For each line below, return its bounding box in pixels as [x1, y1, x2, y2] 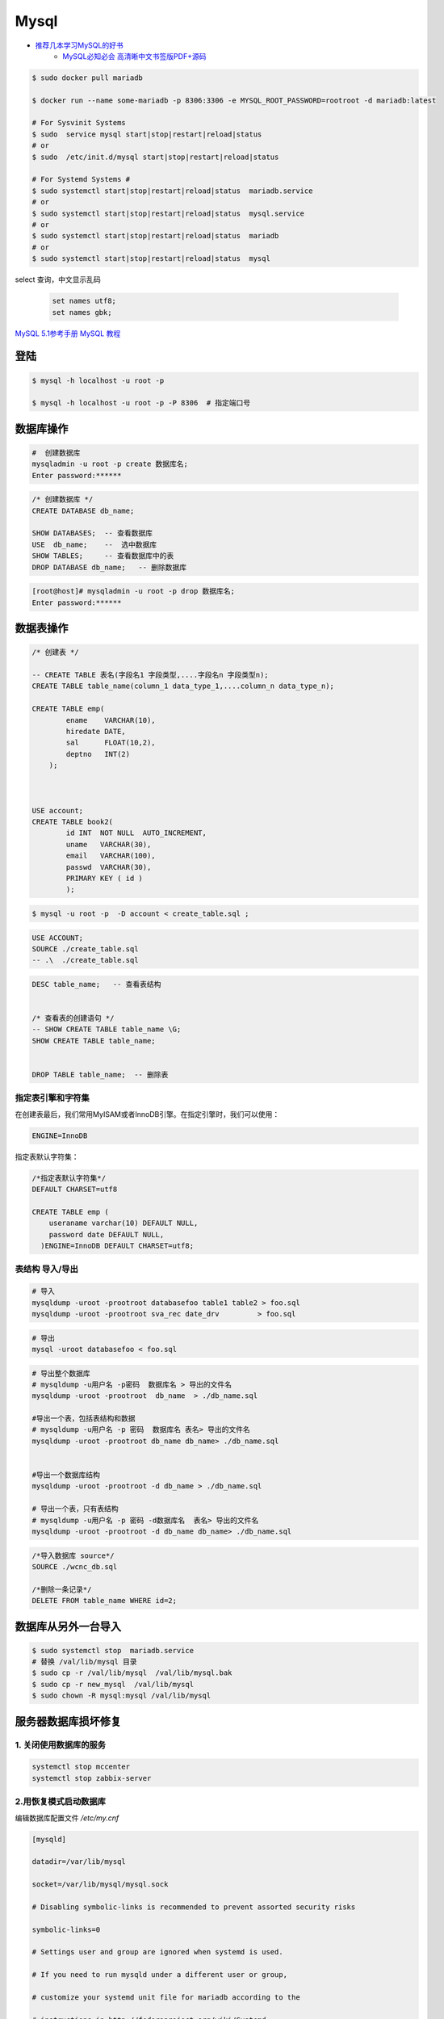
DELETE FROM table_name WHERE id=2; [31, 1596, 178, 1606]
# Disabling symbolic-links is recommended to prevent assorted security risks [31, 1902, 356, 1912]
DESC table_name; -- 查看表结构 [31, 980, 161, 989]
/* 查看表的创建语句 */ [31, 1014, 115, 1023]
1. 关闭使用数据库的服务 [15, 1739, 107, 1750]
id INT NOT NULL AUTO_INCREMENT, [65, 829, 207, 837]
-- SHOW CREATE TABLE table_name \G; [31, 1025, 182, 1034]
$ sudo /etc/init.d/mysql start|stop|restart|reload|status [31, 152, 279, 162]
